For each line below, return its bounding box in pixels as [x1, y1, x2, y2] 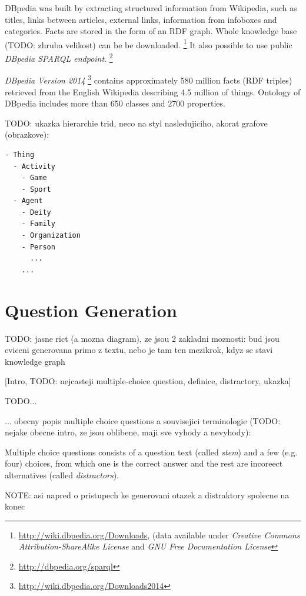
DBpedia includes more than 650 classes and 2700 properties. [5, 97, 225, 109]
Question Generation [5, 298, 177, 322]
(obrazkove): [5, 128, 49, 141]
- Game [21, 174, 47, 182]
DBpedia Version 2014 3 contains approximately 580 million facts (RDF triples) [5, 72, 292, 86]
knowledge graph [5, 355, 65, 367]
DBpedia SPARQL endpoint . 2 [5, 51, 113, 64]
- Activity [13, 162, 55, 171]
